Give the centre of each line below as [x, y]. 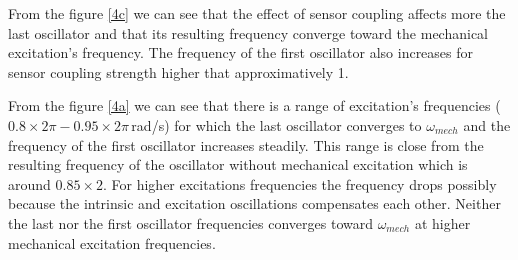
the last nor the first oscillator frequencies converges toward [190, 222]
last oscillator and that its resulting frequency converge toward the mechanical [248, 32]
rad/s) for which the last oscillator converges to [276, 124]
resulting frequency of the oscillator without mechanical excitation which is [238, 164]
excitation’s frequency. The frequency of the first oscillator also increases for [241, 52]
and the [487, 124]
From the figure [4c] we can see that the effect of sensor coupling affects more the [257, 13]
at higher [442, 222]
